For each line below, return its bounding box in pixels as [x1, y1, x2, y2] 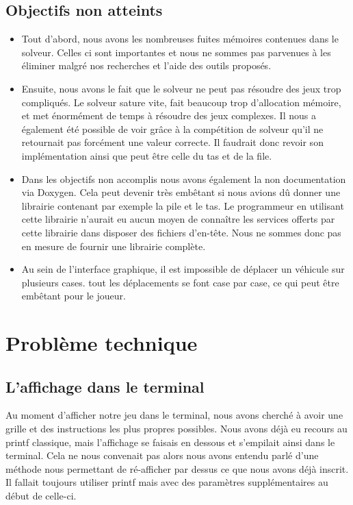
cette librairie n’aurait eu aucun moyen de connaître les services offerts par [21, 212, 335, 226]
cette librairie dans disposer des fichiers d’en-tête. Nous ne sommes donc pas [21, 225, 341, 239]
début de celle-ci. [5, 489, 77, 503]
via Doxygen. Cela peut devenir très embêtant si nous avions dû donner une [21, 185, 341, 199]
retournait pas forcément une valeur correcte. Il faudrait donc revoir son [21, 135, 324, 149]
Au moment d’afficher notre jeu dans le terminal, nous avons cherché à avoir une [5, 408, 343, 422]
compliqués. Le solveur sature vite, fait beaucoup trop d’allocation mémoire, [21, 95, 341, 109]
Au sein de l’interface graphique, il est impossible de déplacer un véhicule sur [21, 262, 345, 276]
